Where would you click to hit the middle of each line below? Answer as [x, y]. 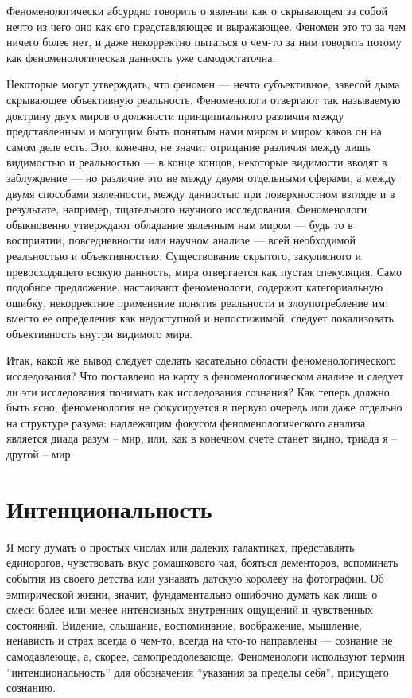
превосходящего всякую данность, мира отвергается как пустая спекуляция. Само [204, 271]
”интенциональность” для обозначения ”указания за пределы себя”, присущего [198, 671]
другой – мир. [40, 454]
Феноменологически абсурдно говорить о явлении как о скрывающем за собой [197, 10]
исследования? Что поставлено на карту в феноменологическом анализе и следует [205, 376]
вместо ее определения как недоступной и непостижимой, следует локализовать [200, 318]
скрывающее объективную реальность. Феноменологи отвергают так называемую [204, 99]
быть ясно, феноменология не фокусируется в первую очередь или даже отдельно [204, 407]
